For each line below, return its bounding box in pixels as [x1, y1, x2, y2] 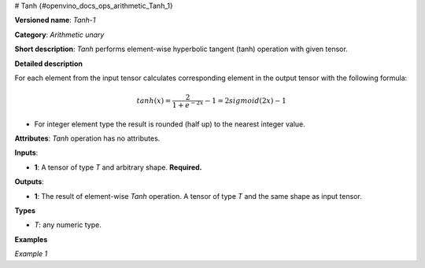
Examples [14, 234, 48, 244]
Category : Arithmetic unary [14, 30, 105, 39]
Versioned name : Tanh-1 [14, 16, 96, 25]
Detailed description [14, 59, 83, 68]
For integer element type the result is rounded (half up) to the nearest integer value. [34, 119, 306, 129]
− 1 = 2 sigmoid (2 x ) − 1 [205, 96, 287, 105]
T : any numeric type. [34, 220, 102, 229]
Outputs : [14, 177, 45, 186]
